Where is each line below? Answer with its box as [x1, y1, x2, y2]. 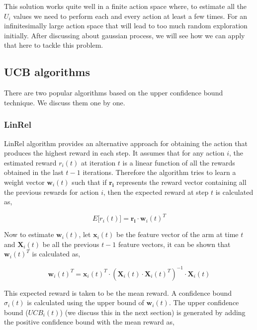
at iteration [81, 157, 116, 167]
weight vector [4, 176, 45, 187]
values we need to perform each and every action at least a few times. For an [13, 10, 248, 21]
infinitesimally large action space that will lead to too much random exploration [4, 20, 248, 31]
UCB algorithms [4, 64, 90, 80]
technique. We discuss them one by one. [4, 97, 125, 107]
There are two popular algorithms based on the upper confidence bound [4, 87, 223, 98]
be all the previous [42, 239, 99, 249]
